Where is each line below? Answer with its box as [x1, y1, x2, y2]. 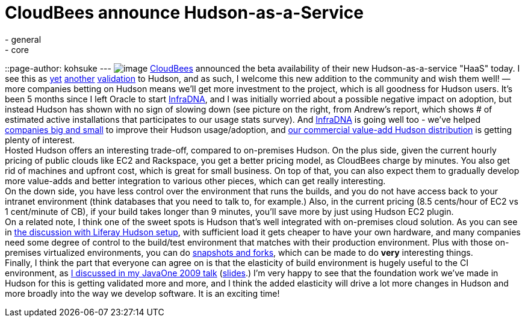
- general [5, 34, 42, 45]
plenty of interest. [5, 134, 75, 145]
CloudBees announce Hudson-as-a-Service [5, 2, 364, 23]
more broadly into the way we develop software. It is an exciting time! [5, 288, 280, 299]
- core [5, 44, 29, 55]
